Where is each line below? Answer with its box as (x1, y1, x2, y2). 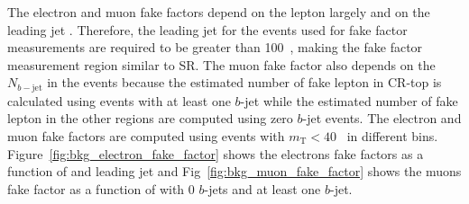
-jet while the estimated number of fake (240, 91, 458, 110)
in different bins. (346, 127, 438, 146)
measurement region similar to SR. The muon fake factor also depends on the (7, 55, 436, 74)
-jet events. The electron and (302, 109, 462, 128)
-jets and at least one (204, 179, 321, 198)
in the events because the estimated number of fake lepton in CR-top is (47, 73, 442, 92)
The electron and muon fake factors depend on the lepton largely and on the (7, 3, 430, 21)
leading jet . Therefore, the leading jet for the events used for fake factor (7, 20, 408, 39)
